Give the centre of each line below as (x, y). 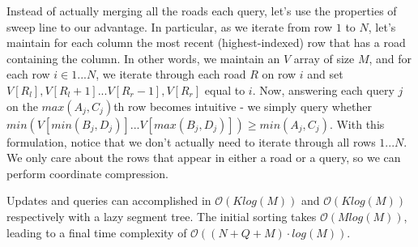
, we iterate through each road (171, 74)
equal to (225, 89)
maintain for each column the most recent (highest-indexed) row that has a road (206, 43)
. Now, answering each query (323, 89)
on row (279, 74)
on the (22, 106)
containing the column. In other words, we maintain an (143, 58)
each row (28, 74)
